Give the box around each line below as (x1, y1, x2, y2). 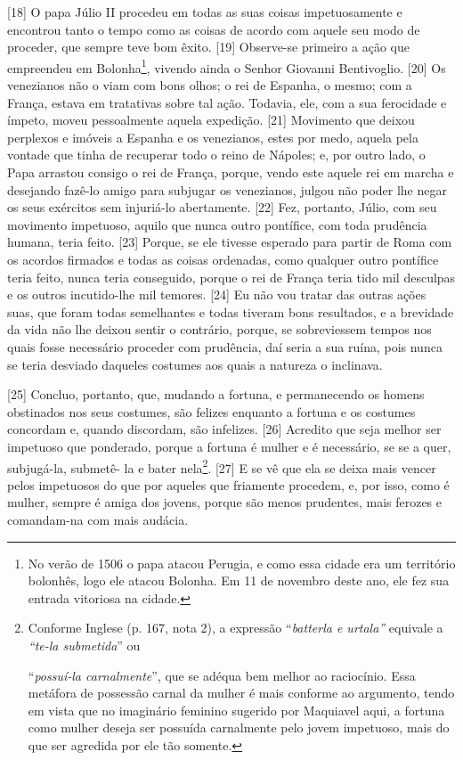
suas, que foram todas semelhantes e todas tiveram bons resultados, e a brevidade (7, 302, 454, 321)
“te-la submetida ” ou (28, 635, 141, 654)
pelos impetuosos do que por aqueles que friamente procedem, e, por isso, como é (7, 475, 450, 494)
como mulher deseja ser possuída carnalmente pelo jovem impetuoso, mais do (28, 718, 450, 737)
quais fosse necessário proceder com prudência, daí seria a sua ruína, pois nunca (7, 337, 443, 355)
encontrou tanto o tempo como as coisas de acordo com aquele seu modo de (7, 20, 420, 38)
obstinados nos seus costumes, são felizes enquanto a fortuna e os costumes (7, 402, 416, 421)
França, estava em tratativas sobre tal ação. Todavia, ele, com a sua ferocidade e (7, 93, 447, 111)
